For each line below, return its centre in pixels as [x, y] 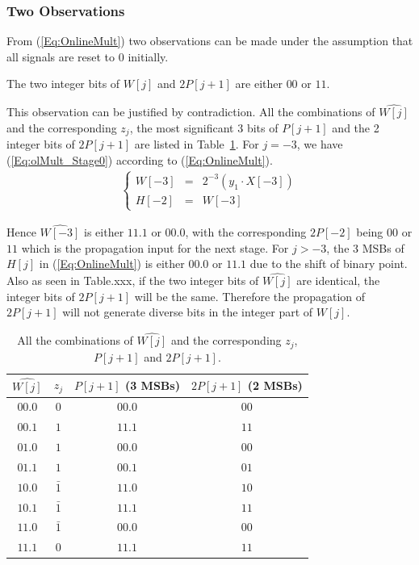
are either [259, 84]
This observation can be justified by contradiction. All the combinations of [191, 112]
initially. [148, 56]
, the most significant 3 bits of [204, 127]
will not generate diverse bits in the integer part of [188, 312]
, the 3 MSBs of [365, 247]
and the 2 [356, 127]
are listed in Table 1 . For [197, 144]
